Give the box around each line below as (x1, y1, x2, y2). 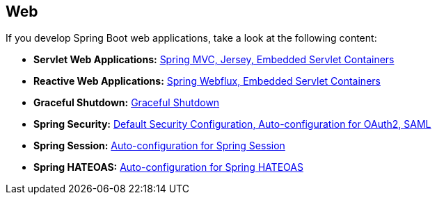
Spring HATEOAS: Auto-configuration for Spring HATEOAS (33, 161, 303, 174)
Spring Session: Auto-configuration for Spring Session (33, 140, 285, 152)
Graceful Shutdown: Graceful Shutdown (33, 97, 220, 109)
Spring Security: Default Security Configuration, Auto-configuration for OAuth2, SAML (33, 118, 431, 131)
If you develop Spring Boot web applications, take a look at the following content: (6, 32, 377, 44)
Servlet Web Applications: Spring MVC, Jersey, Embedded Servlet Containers (33, 53, 395, 66)
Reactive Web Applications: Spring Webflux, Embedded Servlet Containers (33, 75, 381, 87)
